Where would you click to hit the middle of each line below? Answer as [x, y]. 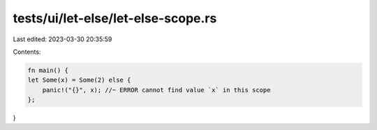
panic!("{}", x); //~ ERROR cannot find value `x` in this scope [156, 90]
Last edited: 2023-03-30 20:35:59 [62, 39]
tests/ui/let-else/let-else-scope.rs [115, 18]
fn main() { [48, 70]
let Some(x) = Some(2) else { [79, 80]
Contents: [27, 52]
